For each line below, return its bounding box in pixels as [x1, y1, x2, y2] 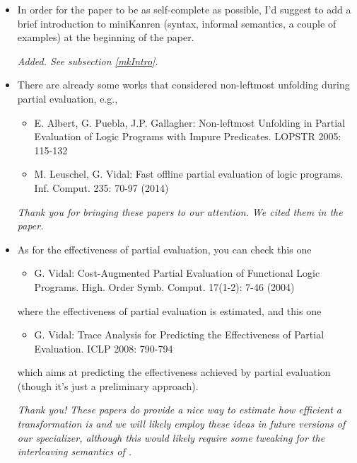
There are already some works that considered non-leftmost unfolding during [17, 77, 350, 92]
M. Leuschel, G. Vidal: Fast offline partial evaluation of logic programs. [34, 166, 344, 181]
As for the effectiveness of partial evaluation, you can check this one [17, 241, 312, 256]
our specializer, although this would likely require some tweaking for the [17, 430, 325, 445]
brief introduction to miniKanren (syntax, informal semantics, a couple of [17, 16, 336, 30]
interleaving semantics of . [17, 444, 132, 459]
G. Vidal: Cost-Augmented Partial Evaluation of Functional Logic [34, 265, 320, 280]
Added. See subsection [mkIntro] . [17, 53, 158, 68]
